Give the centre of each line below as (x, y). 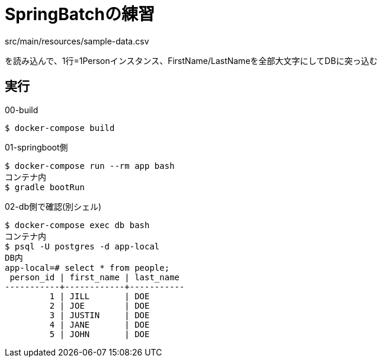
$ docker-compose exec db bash (77, 225)
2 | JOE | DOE (99, 305)
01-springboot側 (36, 147)
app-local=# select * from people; (87, 268)
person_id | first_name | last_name (95, 277)
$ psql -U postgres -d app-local (82, 246)
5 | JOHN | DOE (99, 334)
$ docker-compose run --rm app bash (90, 166)
